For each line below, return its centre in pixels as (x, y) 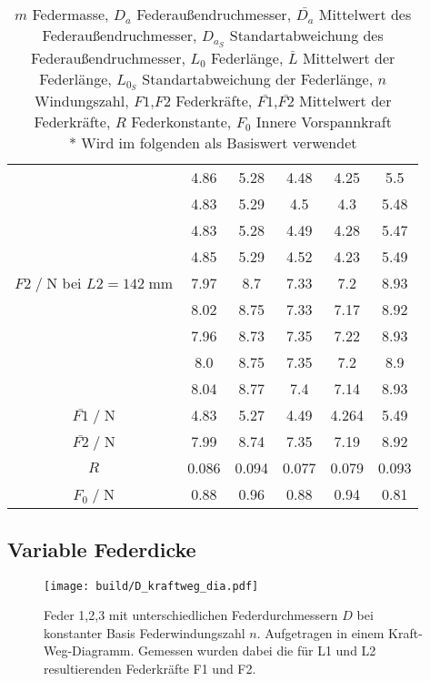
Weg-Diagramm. (89, 651)
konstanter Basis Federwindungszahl (145, 632)
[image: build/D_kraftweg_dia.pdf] (151, 586)
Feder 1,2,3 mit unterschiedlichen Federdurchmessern (191, 615)
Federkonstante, (181, 122)
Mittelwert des (365, 14)
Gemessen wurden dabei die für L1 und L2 (257, 651)
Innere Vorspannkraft (324, 122)
